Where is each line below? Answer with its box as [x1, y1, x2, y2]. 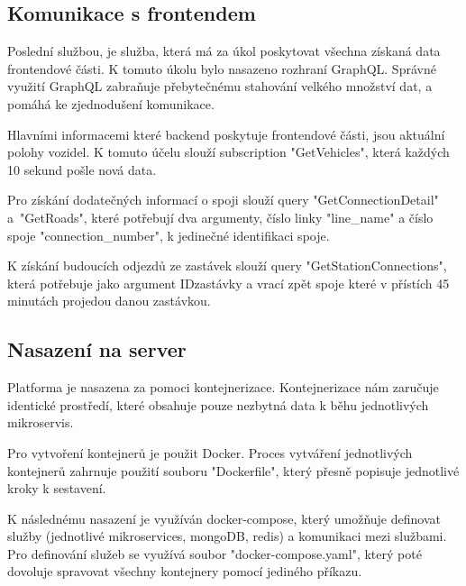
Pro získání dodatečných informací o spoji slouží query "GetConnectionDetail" [7, 190, 439, 209]
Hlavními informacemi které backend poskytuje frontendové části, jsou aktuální [7, 124, 445, 143]
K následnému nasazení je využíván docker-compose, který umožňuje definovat [7, 508, 441, 527]
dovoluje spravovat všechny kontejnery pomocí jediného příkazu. [7, 562, 362, 581]
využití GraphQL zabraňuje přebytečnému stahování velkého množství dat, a [7, 77, 433, 96]
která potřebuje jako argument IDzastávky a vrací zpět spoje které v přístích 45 [7, 273, 450, 292]
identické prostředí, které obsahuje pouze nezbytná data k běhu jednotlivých [7, 395, 429, 414]
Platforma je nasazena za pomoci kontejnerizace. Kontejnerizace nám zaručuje [7, 378, 439, 397]
